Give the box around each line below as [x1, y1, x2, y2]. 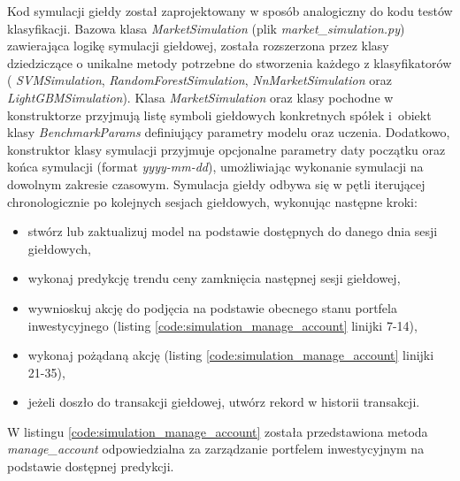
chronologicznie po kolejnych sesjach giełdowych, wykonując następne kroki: [7, 192, 418, 210]
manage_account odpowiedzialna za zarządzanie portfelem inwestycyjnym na [7, 439, 425, 458]
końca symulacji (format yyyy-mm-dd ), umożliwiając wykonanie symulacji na [7, 157, 424, 176]
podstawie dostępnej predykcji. [7, 457, 174, 476]
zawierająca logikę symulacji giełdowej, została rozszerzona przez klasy [7, 36, 389, 55]
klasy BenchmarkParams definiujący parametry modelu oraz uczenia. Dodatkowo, [7, 123, 450, 141]
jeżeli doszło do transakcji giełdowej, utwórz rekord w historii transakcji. [27, 393, 420, 411]
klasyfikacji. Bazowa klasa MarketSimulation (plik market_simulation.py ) [7, 19, 405, 37]
